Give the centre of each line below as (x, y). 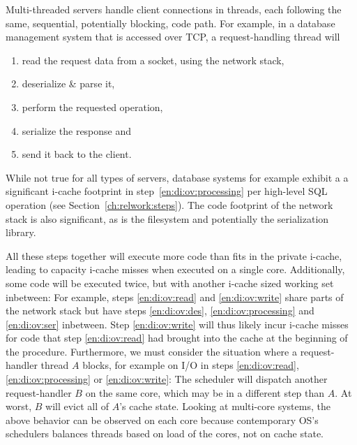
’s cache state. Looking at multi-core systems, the (225, 406)
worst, (19, 406)
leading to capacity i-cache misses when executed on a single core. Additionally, (175, 269)
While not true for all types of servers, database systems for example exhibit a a (177, 177)
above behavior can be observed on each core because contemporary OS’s (162, 420)
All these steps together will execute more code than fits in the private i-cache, (174, 255)
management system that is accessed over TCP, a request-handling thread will (173, 37)
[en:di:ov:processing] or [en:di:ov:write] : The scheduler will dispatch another (167, 379)
